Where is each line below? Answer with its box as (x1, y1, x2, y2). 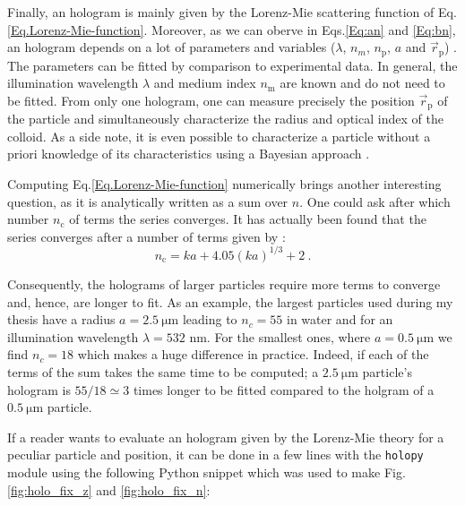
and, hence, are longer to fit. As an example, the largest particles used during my (7, 292, 453, 311)
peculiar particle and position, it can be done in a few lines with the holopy (7, 445, 424, 464)
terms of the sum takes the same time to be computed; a (7, 362, 319, 381)
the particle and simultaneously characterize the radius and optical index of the (7, 109, 443, 128)
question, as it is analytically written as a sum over (7, 192, 288, 210)
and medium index (153, 73, 256, 92)
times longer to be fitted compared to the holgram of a (133, 380, 435, 399)
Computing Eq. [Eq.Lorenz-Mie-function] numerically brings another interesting (7, 175, 442, 193)
